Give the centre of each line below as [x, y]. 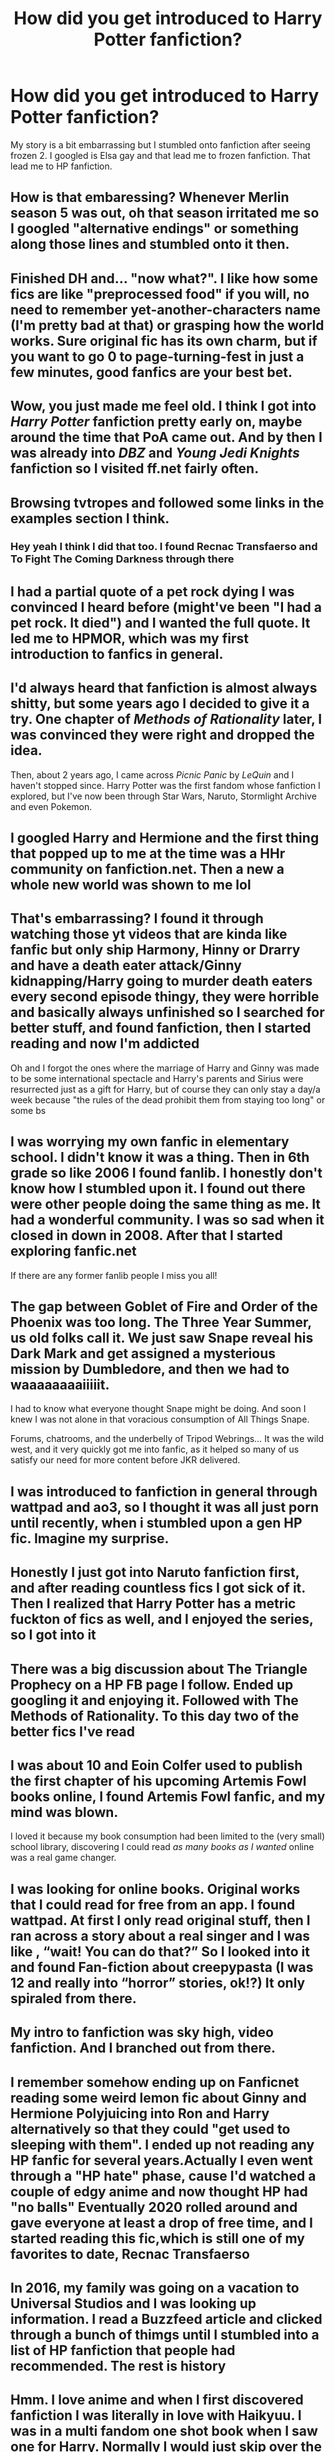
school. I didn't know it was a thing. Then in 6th [160, 1157]
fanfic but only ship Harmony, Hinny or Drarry [155, 950]
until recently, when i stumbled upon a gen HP [156, 1522]
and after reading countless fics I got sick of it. [158, 1588]
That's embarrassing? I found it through [137, 918]
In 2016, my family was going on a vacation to [155, 2288]
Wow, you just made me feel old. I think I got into [163, 406]
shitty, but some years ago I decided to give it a [160, 703]
